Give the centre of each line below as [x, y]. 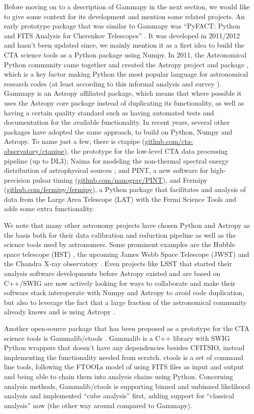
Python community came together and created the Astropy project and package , [126, 64]
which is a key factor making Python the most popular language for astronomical [126, 74]
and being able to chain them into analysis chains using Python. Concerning [119, 376]
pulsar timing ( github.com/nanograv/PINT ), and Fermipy [120, 179]
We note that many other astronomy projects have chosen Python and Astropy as [127, 225]
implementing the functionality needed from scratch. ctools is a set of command [124, 357]
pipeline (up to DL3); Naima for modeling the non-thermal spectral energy [116, 160]
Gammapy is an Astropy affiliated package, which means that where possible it [123, 93]
